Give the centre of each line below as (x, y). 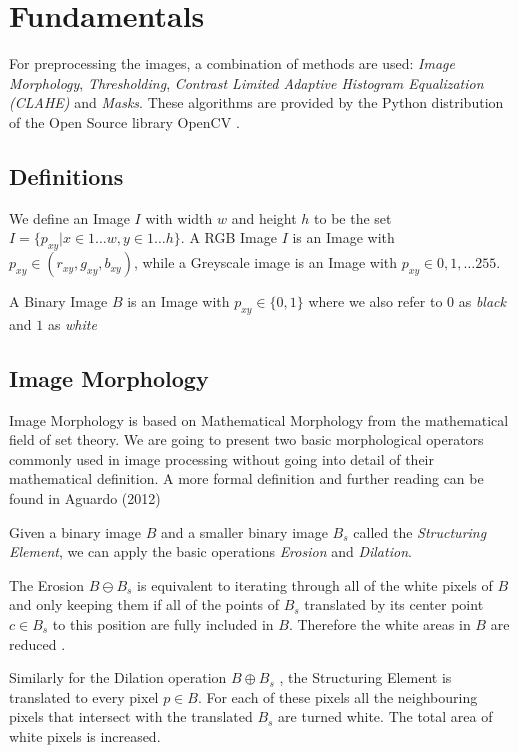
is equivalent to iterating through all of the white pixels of (315, 584)
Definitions (66, 175)
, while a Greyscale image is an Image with (265, 262)
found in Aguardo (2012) (85, 498)
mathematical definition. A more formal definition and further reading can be (246, 478)
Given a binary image (75, 531)
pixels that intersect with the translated (131, 716)
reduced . (37, 643)
